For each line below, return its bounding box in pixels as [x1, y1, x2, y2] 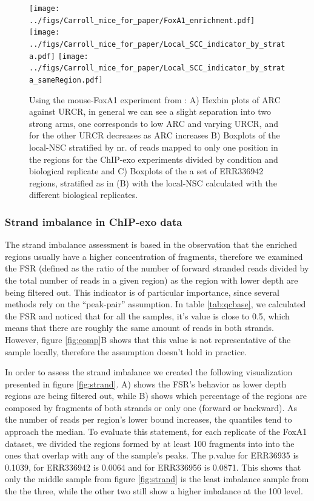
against [29, 105, 56, 118]
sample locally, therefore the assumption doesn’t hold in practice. [5, 345, 247, 358]
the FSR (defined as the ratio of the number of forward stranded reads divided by [5, 262, 309, 274]
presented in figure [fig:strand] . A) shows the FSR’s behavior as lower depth [5, 377, 287, 390]
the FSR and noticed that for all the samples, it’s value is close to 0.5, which [5, 309, 290, 322]
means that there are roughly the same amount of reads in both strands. [5, 321, 274, 334]
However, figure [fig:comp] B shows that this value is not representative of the [5, 333, 291, 346]
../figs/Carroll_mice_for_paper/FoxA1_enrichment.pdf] [29, 16, 255, 25]
